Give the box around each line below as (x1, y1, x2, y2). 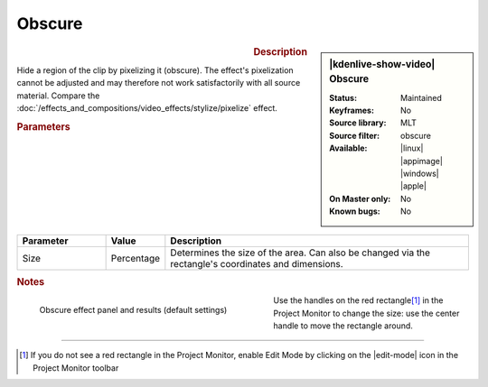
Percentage (110, 252, 161, 264)
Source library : (329, 117, 387, 128)
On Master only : (329, 193, 391, 204)
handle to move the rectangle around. (273, 320, 413, 331)
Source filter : (329, 130, 380, 141)
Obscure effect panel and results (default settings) (39, 305, 228, 316)
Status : (329, 92, 357, 103)
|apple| (400, 180, 427, 191)
